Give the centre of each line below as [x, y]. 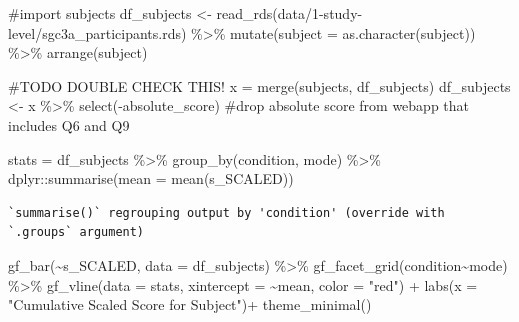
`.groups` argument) [76, 232]
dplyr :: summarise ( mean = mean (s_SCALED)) [151, 178]
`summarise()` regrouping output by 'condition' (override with [226, 212]
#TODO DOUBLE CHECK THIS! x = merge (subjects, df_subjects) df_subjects [259, 85]
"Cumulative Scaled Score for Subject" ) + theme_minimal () [190, 304]
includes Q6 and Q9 [69, 124]
